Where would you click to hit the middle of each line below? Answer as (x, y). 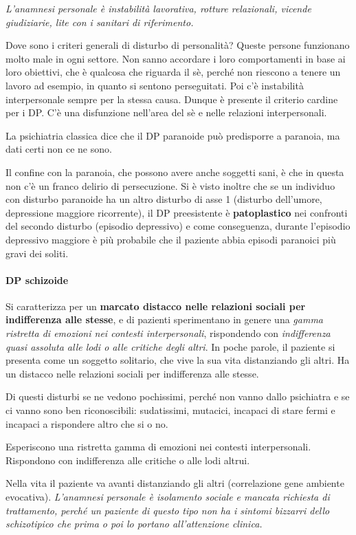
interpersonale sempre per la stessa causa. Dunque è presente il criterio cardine (172, 99)
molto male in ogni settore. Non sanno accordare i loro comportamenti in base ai (176, 58)
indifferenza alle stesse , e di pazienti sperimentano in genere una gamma (165, 319)
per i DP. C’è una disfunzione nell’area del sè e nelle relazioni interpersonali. (166, 112)
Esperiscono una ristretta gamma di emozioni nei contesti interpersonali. (158, 447)
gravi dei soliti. (37, 253)
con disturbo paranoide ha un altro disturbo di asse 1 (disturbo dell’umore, (164, 199)
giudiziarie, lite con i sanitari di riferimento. (100, 22)
